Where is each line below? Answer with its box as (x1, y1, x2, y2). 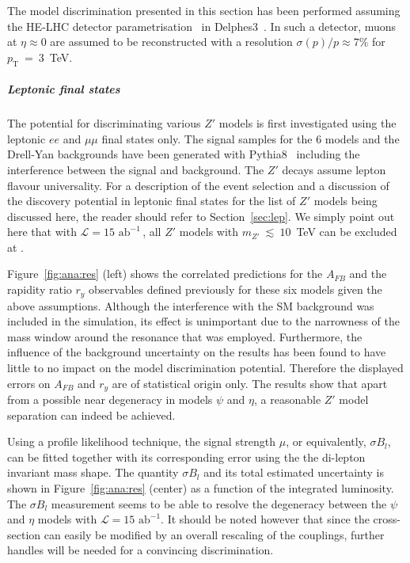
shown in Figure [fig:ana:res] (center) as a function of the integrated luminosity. (7, 479, 394, 496)
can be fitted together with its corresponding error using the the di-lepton (7, 448, 366, 465)
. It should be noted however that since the (161, 511, 370, 527)
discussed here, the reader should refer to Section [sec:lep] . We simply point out (7, 207, 395, 224)
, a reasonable (254, 390, 321, 407)
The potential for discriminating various (7, 115, 201, 131)
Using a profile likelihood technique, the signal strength (7, 433, 276, 450)
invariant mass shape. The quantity (7, 464, 179, 481)
